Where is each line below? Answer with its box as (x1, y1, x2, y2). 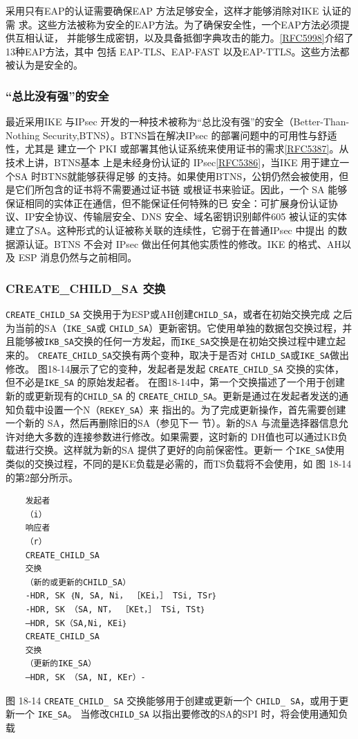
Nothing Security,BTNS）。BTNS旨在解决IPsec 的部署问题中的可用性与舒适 (6, 127, 337, 142)
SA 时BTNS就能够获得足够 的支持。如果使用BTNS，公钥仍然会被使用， (15, 168, 339, 183)
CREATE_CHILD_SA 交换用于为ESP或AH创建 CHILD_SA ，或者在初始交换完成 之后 (6, 306, 352, 321)
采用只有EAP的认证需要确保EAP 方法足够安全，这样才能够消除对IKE (6, 3, 319, 17)
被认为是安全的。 (6, 57, 83, 72)
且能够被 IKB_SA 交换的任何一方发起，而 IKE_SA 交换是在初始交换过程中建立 (6, 334, 336, 348)
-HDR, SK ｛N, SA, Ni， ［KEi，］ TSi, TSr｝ (25, 591, 218, 601)
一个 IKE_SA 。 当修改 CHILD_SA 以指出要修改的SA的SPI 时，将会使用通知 (15, 706, 339, 721)
